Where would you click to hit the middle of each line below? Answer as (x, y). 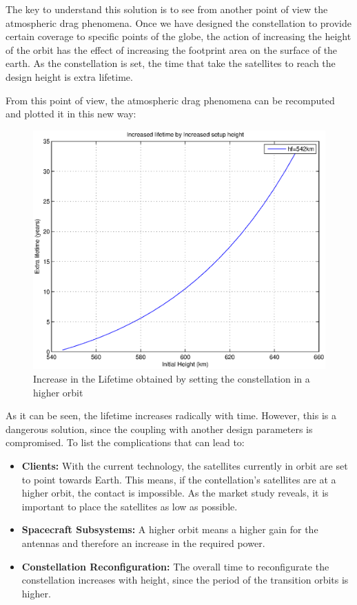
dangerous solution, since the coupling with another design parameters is (159, 429)
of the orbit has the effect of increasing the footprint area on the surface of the (172, 49)
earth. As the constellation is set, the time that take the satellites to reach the (171, 63)
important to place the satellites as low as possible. (130, 506)
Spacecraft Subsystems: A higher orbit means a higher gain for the (170, 529)
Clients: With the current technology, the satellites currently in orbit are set (185, 466)
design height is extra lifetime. (69, 76)
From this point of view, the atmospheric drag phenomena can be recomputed (170, 100)
